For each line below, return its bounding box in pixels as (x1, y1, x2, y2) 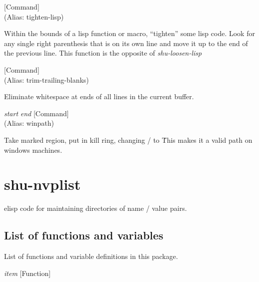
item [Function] (4, 267, 51, 278)
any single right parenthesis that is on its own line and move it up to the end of (4, 38, 248, 48)
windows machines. (4, 144, 62, 155)
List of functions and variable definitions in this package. (4, 251, 178, 261)
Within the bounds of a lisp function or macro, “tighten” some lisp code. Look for (4, 28, 255, 39)
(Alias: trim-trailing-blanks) (4, 74, 89, 85)
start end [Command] (4, 108, 69, 118)
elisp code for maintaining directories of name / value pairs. (4, 203, 187, 213)
